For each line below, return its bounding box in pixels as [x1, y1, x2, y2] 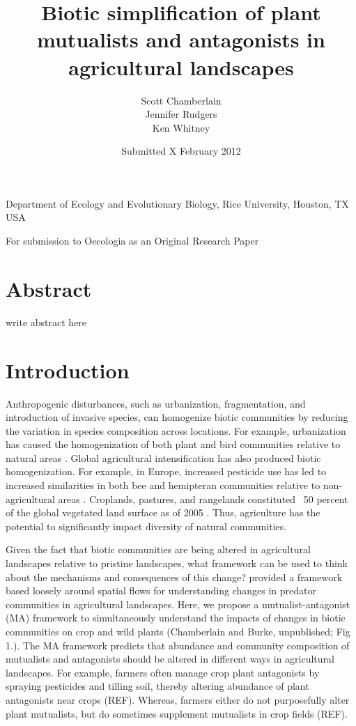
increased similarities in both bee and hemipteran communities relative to [6, 478, 320, 493]
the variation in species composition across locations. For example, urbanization [6, 423, 346, 438]
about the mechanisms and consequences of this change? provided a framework [6, 569, 343, 584]
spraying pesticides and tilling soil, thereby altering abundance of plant [6, 679, 309, 693]
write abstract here [6, 314, 87, 329]
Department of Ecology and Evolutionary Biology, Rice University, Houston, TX [6, 196, 349, 210]
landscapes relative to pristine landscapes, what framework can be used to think [6, 556, 348, 571]
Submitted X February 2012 [121, 144, 241, 158]
